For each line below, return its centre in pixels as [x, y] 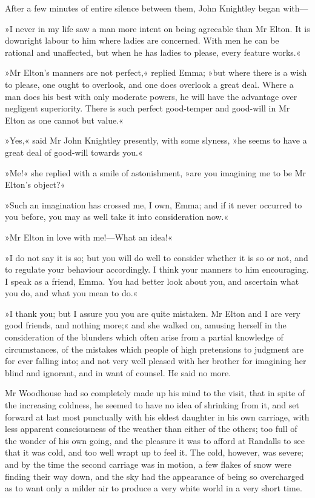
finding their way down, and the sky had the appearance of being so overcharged [154, 476]
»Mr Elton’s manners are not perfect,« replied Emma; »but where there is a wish [156, 72]
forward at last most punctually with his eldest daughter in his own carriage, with [157, 417]
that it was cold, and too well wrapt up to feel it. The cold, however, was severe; [154, 452]
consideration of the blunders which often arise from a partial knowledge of [144, 337]
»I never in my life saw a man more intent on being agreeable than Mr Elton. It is [157, 28]
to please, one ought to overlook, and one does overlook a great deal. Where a [149, 84]
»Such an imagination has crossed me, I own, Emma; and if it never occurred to [154, 204]
